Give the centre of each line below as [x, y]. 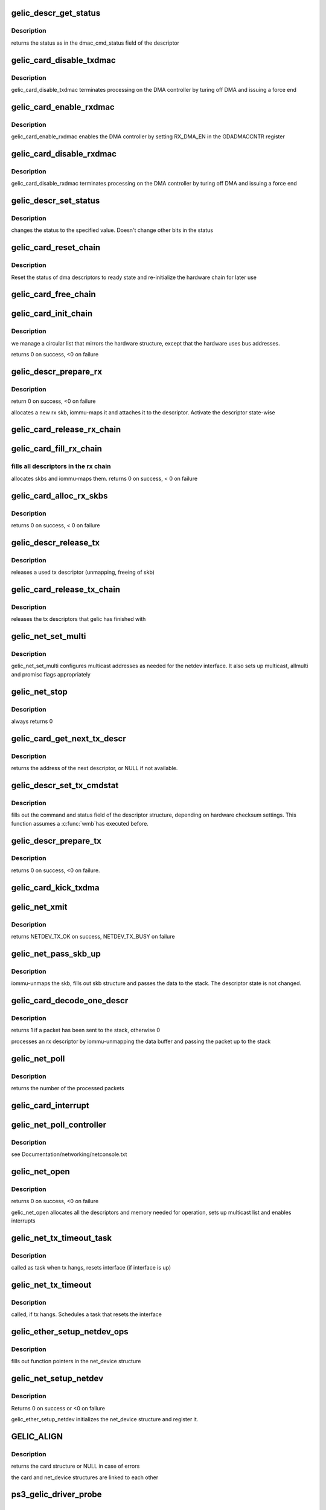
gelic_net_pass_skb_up [56, 953]
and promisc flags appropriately [51, 674]
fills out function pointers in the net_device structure [76, 1361]
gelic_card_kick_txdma [55, 888]
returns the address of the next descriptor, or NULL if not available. [94, 768]
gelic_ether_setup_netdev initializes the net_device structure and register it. [105, 1419]
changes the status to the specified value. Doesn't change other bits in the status [112, 230]
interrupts [23, 1221]
